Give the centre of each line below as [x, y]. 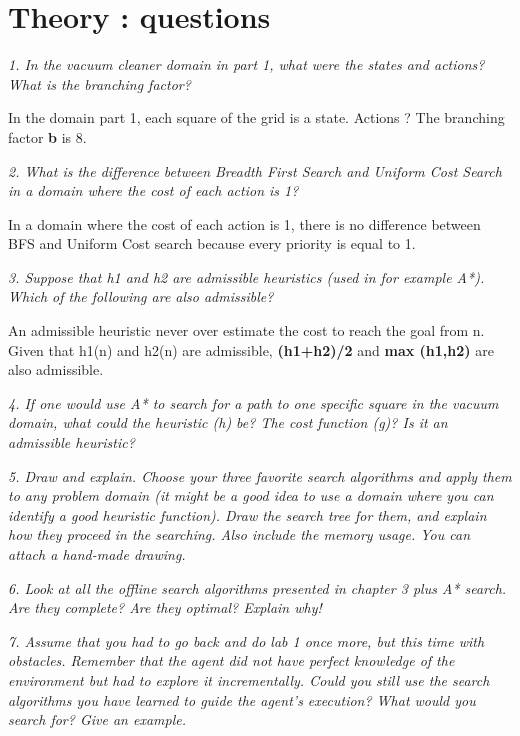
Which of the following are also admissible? [141, 296]
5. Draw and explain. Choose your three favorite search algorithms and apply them [260, 475]
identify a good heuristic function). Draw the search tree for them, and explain [247, 514]
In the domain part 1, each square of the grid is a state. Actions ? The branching [256, 117]
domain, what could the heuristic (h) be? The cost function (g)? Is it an [228, 422]
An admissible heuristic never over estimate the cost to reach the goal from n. [246, 330]
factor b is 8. [47, 136]
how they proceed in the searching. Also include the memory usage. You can [239, 534]
